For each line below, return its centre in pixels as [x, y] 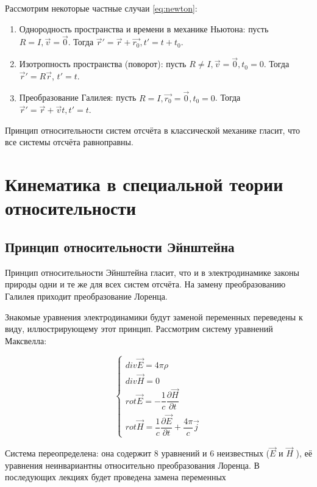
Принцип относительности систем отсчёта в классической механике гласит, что [153, 130]
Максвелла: [26, 340]
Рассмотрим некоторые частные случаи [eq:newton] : [101, 8]
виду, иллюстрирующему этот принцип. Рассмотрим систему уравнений [139, 329]
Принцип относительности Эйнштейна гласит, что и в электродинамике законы [152, 272]
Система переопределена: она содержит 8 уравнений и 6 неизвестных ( [137, 453]
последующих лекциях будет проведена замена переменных [116, 477]
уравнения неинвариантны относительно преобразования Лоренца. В [132, 465]
